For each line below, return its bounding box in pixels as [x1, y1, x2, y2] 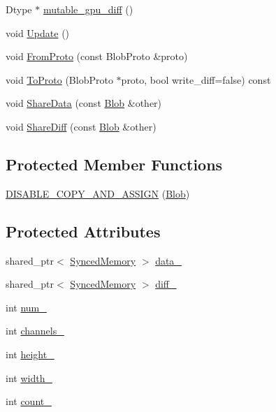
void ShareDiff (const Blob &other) [6, 119, 157, 133]
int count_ [6, 394, 52, 409]
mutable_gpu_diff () [43, 2, 133, 16]
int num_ [6, 300, 47, 314]
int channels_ [6, 323, 64, 338]
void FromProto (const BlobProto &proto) [6, 49, 188, 64]
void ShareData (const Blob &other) [6, 96, 162, 110]
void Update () [6, 25, 70, 40]
